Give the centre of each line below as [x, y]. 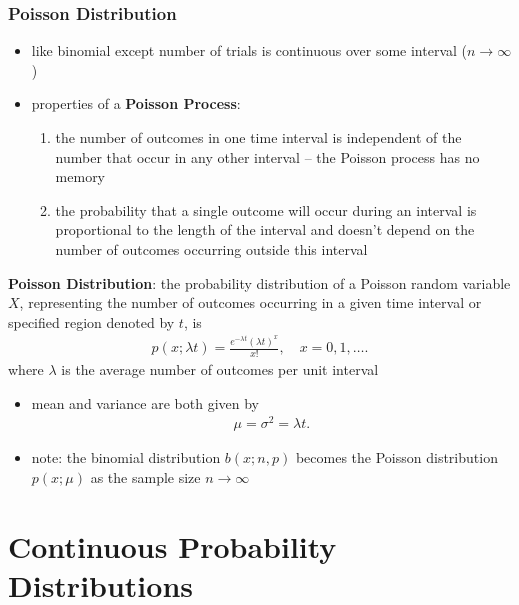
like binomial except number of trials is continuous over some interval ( [249, 50]
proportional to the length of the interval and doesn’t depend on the [265, 229]
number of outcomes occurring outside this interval [211, 248]
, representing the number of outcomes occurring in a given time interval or [250, 302]
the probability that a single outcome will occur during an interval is [266, 209]
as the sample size [145, 477]
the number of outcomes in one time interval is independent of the [258, 137]
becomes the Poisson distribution [396, 457]
